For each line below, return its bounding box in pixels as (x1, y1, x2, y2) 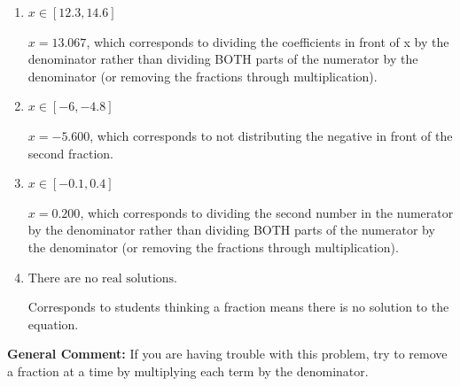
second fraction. (27, 143, 113, 162)
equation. (27, 314, 79, 333)
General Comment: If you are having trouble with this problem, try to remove (7, 344, 448, 363)
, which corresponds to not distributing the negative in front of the (90, 126, 453, 144)
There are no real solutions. (27, 272, 178, 285)
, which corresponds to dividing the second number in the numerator (80, 203, 454, 221)
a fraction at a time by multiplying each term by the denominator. (7, 361, 369, 380)
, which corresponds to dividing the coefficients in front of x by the (86, 32, 449, 50)
